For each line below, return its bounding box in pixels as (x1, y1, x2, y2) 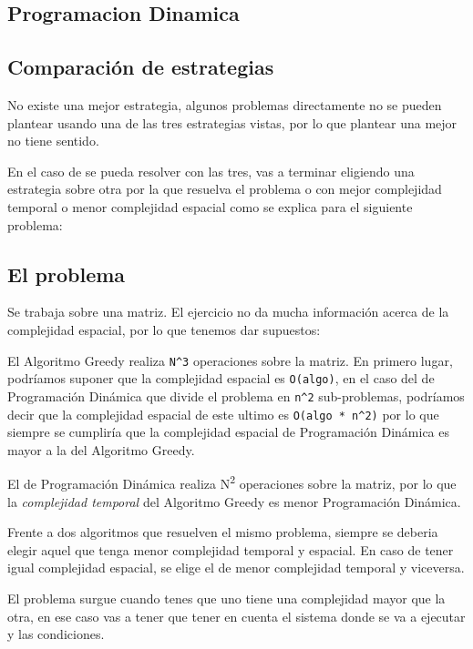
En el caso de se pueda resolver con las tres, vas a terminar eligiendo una (7, 161, 415, 180)
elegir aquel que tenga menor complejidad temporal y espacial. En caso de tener (7, 540, 454, 559)
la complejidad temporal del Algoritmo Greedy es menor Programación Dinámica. (7, 492, 461, 511)
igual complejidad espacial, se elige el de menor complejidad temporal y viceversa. (7, 558, 465, 577)
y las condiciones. (7, 624, 105, 644)
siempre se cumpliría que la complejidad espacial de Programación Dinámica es (7, 422, 449, 441)
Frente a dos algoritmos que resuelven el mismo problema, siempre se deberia (7, 522, 438, 542)
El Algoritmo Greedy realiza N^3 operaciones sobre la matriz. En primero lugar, (7, 350, 453, 370)
